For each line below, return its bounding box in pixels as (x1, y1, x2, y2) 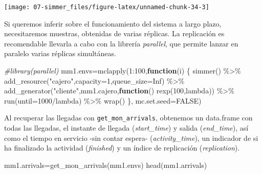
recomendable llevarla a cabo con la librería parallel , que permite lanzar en (4, 38, 238, 48)
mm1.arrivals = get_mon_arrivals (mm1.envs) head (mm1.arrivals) (4, 159, 207, 170)
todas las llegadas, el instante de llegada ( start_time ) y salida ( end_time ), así (4, 122, 249, 133)
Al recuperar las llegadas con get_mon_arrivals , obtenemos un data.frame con (4, 112, 253, 123)
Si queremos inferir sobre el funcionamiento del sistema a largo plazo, (4, 18, 222, 29)
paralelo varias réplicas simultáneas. (4, 48, 116, 59)
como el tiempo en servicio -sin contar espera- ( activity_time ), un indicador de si (4, 132, 258, 143)
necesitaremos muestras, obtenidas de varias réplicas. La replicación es (4, 28, 225, 39)
